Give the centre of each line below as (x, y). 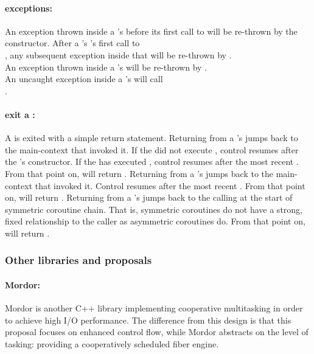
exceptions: (29, 8)
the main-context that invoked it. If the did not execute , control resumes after (152, 149)
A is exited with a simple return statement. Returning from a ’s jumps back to (152, 138)
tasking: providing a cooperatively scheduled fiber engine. (112, 343)
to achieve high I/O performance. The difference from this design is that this (148, 320)
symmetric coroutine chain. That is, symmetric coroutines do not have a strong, (154, 209)
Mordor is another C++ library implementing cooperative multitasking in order (154, 308)
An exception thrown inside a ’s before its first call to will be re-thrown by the (151, 31)
